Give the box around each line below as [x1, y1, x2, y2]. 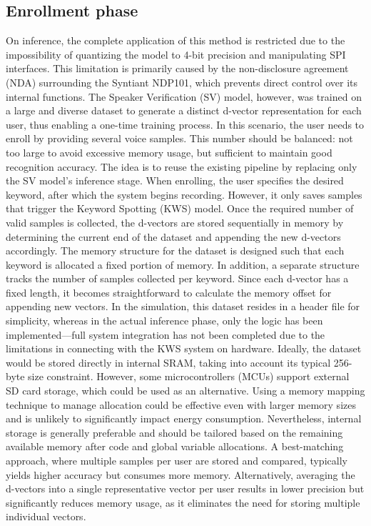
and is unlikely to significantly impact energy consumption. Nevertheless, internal [6, 411, 362, 426]
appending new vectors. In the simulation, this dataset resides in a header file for [6, 299, 360, 314]
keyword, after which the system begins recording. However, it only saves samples [6, 187, 362, 202]
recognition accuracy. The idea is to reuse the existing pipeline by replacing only [6, 159, 357, 174]
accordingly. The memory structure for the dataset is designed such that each [6, 243, 345, 258]
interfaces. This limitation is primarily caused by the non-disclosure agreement [6, 61, 349, 76]
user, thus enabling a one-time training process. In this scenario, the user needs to [6, 116, 365, 131]
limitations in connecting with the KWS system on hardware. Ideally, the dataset [6, 341, 362, 356]
